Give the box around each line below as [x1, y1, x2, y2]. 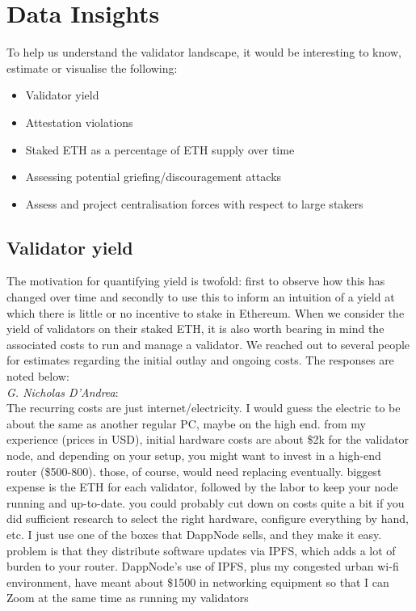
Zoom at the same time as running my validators [6, 589, 249, 606]
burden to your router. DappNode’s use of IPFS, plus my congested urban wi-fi [6, 558, 399, 575]
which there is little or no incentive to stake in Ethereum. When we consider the [6, 304, 405, 321]
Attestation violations [25, 113, 133, 130]
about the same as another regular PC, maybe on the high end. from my [6, 415, 367, 432]
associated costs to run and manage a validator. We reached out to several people [6, 335, 410, 352]
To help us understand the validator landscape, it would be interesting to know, [6, 44, 401, 61]
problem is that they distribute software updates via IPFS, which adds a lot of [6, 541, 396, 558]
